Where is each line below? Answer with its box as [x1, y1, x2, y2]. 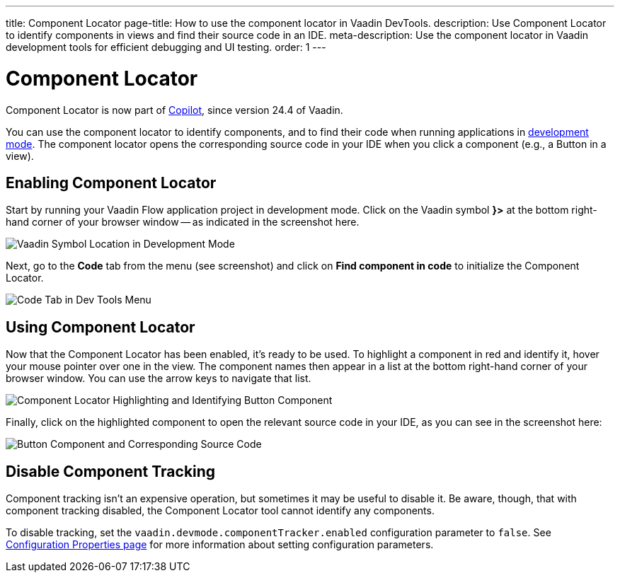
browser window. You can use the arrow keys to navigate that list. [6, 372, 311, 385]
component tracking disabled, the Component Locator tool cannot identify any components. [6, 504, 435, 517]
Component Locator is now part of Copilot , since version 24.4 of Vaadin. [6, 103, 343, 116]
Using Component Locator [6, 318, 195, 336]
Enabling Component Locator [6, 173, 217, 192]
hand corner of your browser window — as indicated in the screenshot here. [6, 216, 360, 229]
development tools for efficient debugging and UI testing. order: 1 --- [6, 41, 326, 53]
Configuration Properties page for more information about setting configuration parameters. [6, 538, 434, 551]
